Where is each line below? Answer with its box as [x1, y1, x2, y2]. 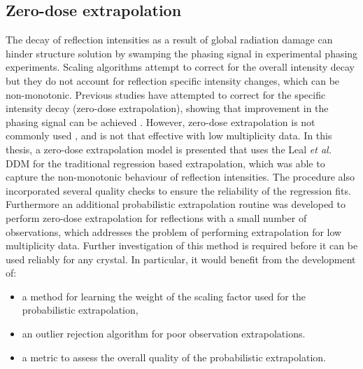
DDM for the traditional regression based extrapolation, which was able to [6, 155, 325, 170]
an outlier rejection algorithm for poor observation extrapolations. [22, 326, 306, 341]
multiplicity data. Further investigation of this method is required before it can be [6, 238, 358, 253]
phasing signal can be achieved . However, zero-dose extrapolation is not [6, 114, 315, 129]
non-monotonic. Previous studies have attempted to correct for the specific [6, 87, 326, 102]
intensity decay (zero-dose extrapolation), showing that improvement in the [6, 101, 329, 116]
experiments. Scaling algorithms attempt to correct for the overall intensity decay [6, 60, 355, 74]
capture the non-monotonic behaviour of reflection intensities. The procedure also [6, 169, 355, 184]
